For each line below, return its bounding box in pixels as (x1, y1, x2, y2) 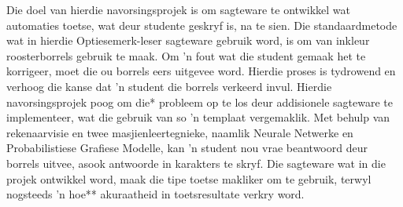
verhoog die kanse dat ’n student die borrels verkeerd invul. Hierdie (6, 78, 332, 94)
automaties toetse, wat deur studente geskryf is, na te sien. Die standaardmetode (6, 16, 397, 33)
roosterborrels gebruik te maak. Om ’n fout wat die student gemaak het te (6, 47, 366, 64)
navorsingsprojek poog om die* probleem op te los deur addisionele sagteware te (6, 93, 393, 110)
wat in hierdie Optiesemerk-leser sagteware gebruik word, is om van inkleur (6, 32, 370, 49)
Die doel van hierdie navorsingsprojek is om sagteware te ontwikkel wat (6, 2, 350, 17)
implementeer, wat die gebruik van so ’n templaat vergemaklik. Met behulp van (6, 109, 390, 125)
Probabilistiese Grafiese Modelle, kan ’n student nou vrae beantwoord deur (6, 140, 368, 156)
